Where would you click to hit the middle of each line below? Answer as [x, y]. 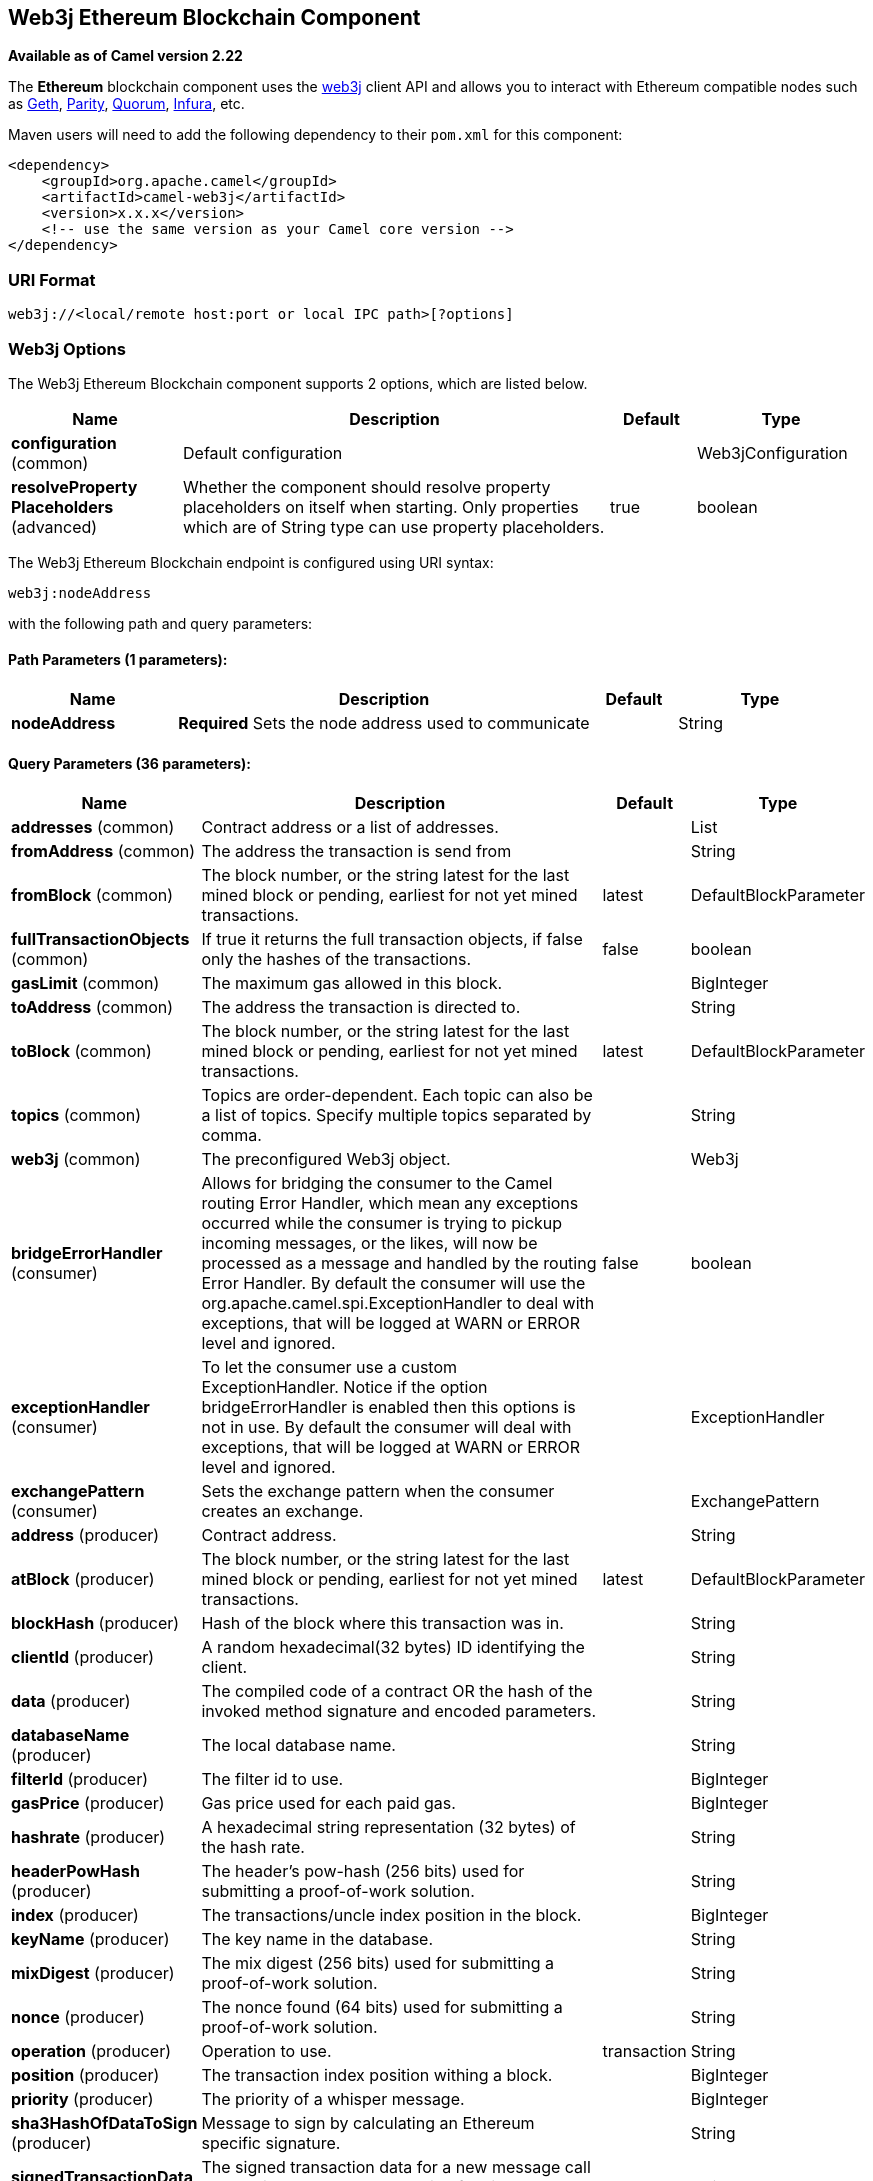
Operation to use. [266, 2051]
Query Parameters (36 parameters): [129, 763]
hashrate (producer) [88, 1837]
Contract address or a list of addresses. [350, 827]
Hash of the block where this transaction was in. [382, 1623]
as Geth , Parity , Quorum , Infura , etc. [126, 104]
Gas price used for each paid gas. [328, 1803]
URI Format [52, 279]
